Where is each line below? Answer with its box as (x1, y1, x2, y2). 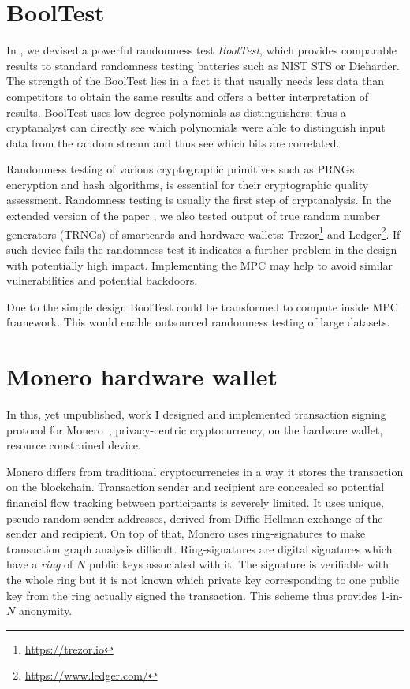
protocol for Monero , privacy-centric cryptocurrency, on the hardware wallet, (6, 421, 383, 438)
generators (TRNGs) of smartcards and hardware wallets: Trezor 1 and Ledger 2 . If (6, 223, 401, 242)
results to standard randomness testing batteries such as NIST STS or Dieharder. (6, 57, 400, 73)
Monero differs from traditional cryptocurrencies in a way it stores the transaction (6, 463, 404, 479)
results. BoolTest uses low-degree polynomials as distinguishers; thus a (6, 103, 346, 120)
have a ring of (6, 556, 73, 572)
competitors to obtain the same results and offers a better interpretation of (6, 88, 369, 104)
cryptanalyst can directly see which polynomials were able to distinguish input (6, 119, 386, 136)
